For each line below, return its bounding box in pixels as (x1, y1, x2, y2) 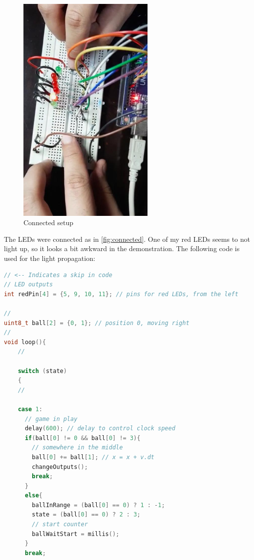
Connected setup (23, 217, 73, 228)
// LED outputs (4, 281, 53, 288)
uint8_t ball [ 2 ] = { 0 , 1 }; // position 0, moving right (4, 319, 190, 327)
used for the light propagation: (4, 253, 95, 263)
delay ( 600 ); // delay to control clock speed (24, 425, 175, 432)
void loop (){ (4, 338, 46, 346)
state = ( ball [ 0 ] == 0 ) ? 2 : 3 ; (32, 511, 141, 518)
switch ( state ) (18, 367, 67, 374)
